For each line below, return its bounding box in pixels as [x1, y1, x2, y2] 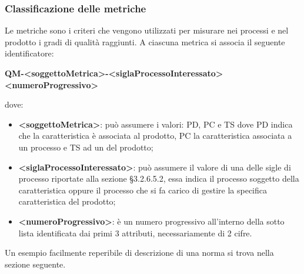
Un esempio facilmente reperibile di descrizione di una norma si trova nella [5, 246, 274, 259]
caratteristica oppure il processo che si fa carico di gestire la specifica [18, 183, 267, 196]
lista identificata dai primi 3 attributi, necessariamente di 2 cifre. [18, 226, 252, 239]
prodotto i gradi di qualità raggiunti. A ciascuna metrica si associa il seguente [5, 35, 285, 48]
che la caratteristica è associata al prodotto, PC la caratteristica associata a [18, 129, 292, 142]
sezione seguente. [5, 258, 66, 270]
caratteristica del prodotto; [18, 195, 116, 208]
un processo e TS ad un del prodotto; [18, 141, 153, 153]
